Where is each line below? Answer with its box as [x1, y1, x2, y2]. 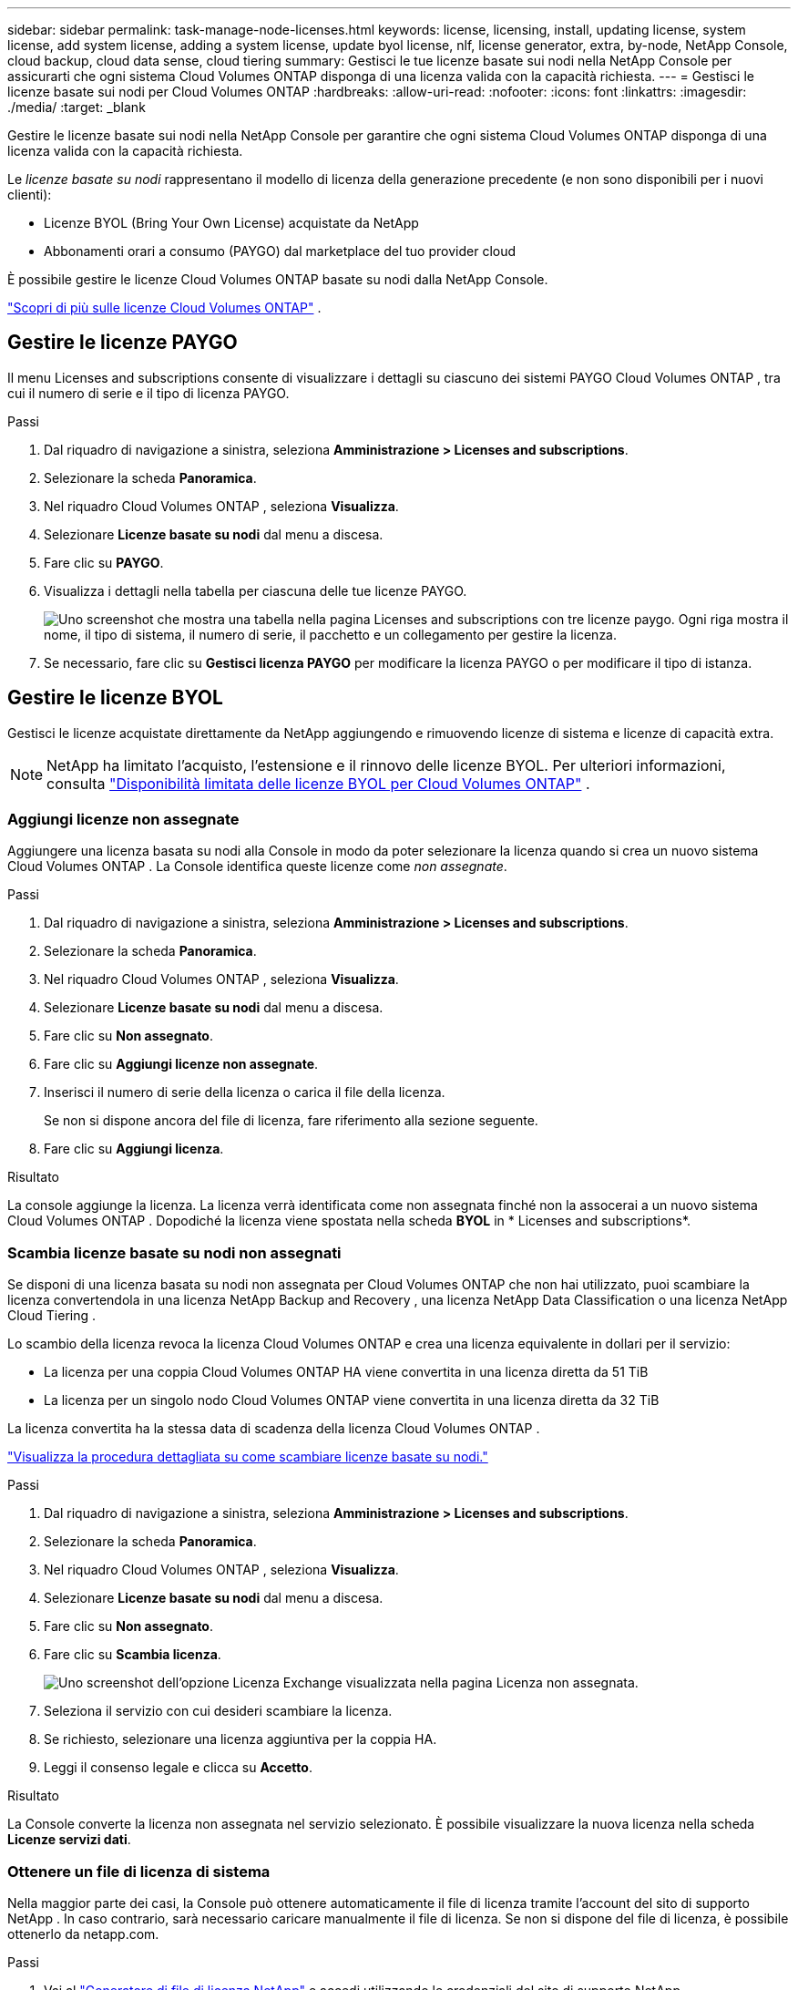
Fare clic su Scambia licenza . [44, 1646, 221, 1663]
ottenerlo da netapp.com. [7, 1925, 159, 1942]
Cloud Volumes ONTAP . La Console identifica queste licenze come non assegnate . [7, 858, 507, 875]
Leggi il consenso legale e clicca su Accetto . [44, 1759, 312, 1776]
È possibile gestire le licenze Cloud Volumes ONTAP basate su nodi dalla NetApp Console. [7, 272, 548, 287]
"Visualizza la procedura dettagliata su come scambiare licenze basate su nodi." [7, 1449, 488, 1465]
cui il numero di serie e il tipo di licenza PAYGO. [7, 385, 290, 401]
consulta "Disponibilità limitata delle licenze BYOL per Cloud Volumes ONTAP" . [46, 774, 590, 793]
